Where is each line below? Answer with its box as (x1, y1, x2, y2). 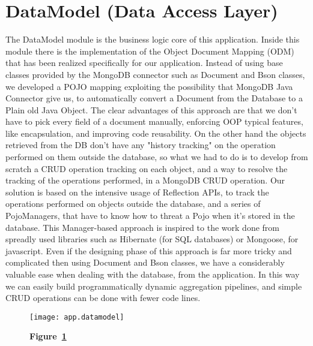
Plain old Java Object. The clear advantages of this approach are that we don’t (5, 103, 297, 116)
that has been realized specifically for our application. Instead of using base (5, 56, 283, 69)
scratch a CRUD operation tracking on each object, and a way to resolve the (5, 162, 288, 174)
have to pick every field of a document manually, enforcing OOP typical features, (5, 115, 303, 128)
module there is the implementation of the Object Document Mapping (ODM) (5, 44, 294, 57)
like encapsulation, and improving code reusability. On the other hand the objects (5, 127, 306, 139)
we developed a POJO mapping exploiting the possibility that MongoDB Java (5, 80, 293, 92)
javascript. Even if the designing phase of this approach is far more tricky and (5, 244, 292, 257)
